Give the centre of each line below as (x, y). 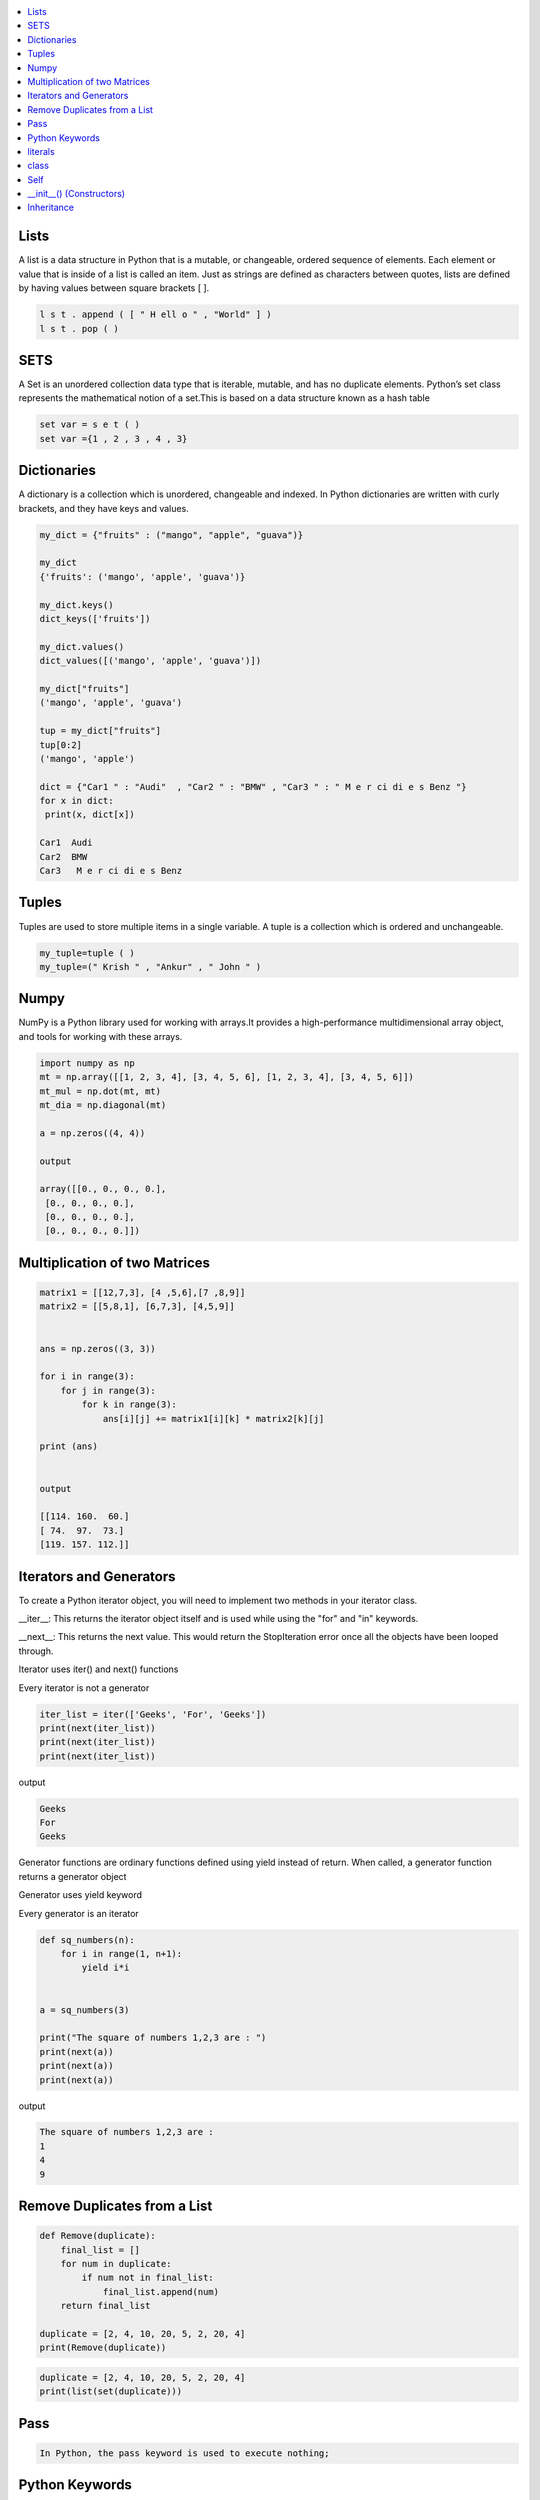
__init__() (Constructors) (76, 194)
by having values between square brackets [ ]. (114, 288)
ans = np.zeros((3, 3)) (98, 1348)
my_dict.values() (82, 646)
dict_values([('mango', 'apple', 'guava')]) (150, 661)
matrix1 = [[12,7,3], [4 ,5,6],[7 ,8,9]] (142, 1293)
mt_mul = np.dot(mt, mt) (100, 1091)
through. (36, 1651)
